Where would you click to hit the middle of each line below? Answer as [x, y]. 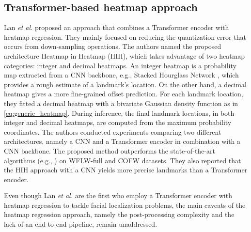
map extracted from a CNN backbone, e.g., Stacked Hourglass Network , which [121, 75]
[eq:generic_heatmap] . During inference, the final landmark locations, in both [119, 113]
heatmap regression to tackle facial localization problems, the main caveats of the [125, 205]
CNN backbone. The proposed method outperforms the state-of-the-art [110, 150]
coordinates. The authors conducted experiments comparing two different [113, 131]
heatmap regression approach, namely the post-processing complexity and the [119, 214]
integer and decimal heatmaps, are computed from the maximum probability [118, 122]
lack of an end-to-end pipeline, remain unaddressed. [81, 224]
